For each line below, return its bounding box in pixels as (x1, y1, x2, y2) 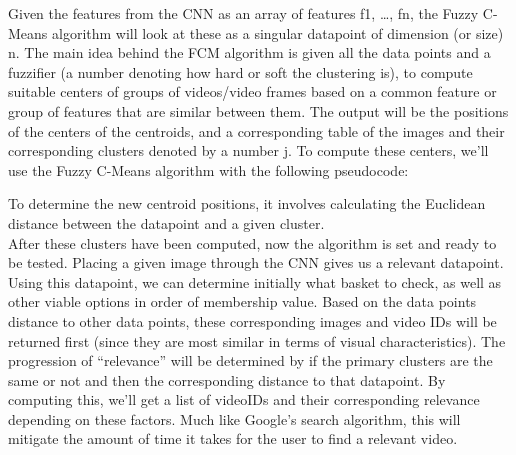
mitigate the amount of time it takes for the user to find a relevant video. (8, 428, 458, 449)
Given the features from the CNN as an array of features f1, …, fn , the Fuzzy (8, 3, 479, 23)
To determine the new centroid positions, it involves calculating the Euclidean (8, 193, 486, 214)
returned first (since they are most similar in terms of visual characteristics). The (8, 330, 506, 351)
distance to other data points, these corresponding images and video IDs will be (8, 310, 497, 331)
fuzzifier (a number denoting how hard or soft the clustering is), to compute (8, 61, 473, 82)
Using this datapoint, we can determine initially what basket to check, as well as (8, 271, 502, 292)
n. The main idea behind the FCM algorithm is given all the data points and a (8, 42, 491, 63)
